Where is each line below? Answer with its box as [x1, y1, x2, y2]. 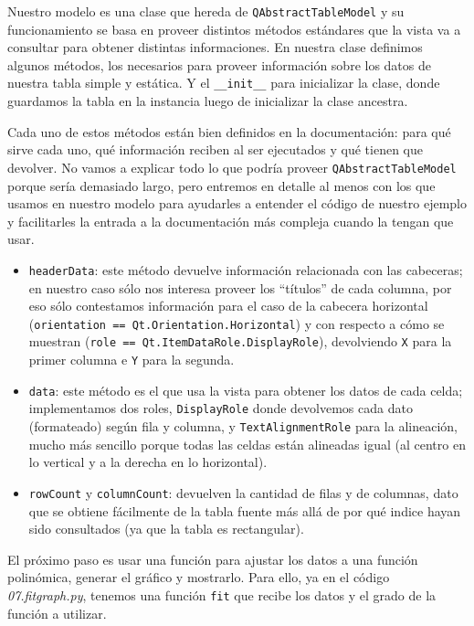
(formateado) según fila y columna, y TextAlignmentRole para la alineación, [28, 417, 458, 436]
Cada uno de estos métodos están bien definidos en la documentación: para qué [7, 122, 451, 141]
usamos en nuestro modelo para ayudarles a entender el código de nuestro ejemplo [7, 194, 467, 213]
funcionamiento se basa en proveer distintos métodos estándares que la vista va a [7, 19, 461, 38]
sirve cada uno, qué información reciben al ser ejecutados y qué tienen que [7, 140, 423, 159]
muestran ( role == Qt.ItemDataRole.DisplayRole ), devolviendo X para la [28, 332, 452, 351]
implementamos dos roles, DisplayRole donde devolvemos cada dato [28, 398, 413, 418]
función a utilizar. [7, 603, 107, 622]
